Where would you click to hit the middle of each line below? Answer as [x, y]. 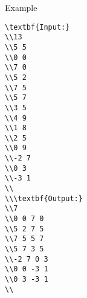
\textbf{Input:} [37, 27]
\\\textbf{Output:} [44, 198]
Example [21, 7]
